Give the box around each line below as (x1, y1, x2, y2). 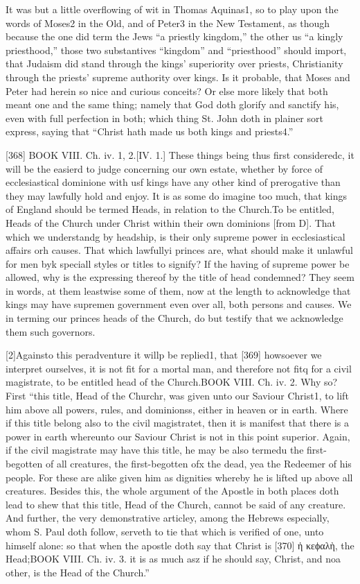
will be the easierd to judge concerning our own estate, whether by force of (6, 161, 323, 175)
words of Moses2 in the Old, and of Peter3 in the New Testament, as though (6, 15, 330, 30)
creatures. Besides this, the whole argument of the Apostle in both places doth (6, 483, 339, 498)
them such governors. (6, 324, 96, 338)
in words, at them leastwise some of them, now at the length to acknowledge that (6, 283, 351, 298)
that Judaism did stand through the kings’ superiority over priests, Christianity (6, 56, 343, 71)
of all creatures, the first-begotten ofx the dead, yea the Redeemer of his (45, 456, 352, 470)
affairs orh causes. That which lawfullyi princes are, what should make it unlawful (6, 243, 353, 257)
